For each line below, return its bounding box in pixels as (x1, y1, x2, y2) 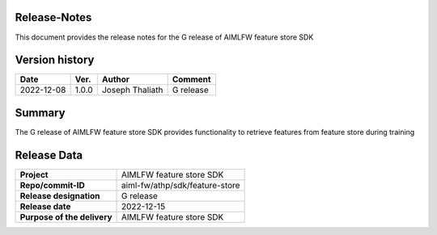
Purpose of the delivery (19, 211, 112, 222)
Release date (19, 200, 71, 212)
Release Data (15, 148, 83, 162)
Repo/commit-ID (19, 179, 85, 191)
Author (101, 73, 129, 85)
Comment (172, 73, 211, 85)
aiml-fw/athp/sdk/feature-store (121, 179, 240, 191)
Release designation (19, 190, 100, 201)
